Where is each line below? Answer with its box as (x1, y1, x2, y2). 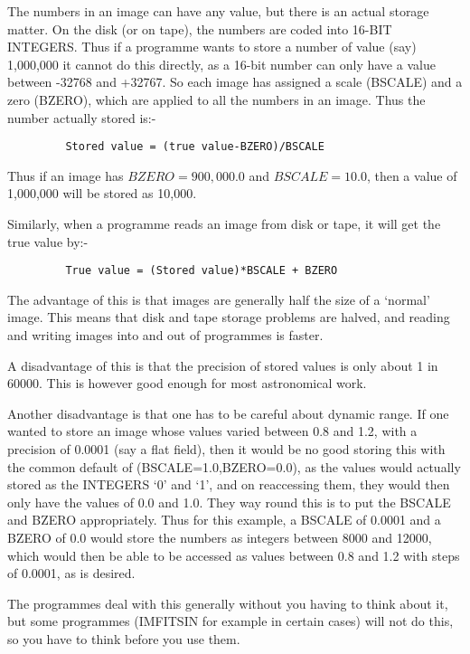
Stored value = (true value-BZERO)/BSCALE (65, 140, 324, 154)
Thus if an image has (7, 166, 124, 185)
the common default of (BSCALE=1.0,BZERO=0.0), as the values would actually (7, 457, 461, 476)
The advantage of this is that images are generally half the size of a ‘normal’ (7, 289, 430, 308)
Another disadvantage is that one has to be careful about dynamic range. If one (7, 403, 449, 422)
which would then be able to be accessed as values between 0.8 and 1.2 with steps (7, 545, 460, 564)
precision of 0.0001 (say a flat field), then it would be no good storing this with (7, 440, 446, 458)
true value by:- (7, 232, 89, 251)
